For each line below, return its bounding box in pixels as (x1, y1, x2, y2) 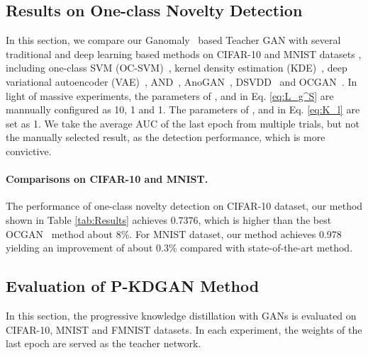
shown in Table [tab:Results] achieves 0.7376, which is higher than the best (6, 212, 332, 227)
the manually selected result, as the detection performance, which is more (6, 130, 325, 145)
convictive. (6, 143, 52, 158)
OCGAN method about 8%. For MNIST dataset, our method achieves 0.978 (6, 226, 342, 241)
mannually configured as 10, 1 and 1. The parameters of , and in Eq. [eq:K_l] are (6, 102, 360, 117)
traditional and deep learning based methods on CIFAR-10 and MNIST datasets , (6, 46, 362, 61)
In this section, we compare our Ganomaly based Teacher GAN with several (6, 33, 341, 47)
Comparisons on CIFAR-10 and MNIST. (6, 171, 208, 186)
